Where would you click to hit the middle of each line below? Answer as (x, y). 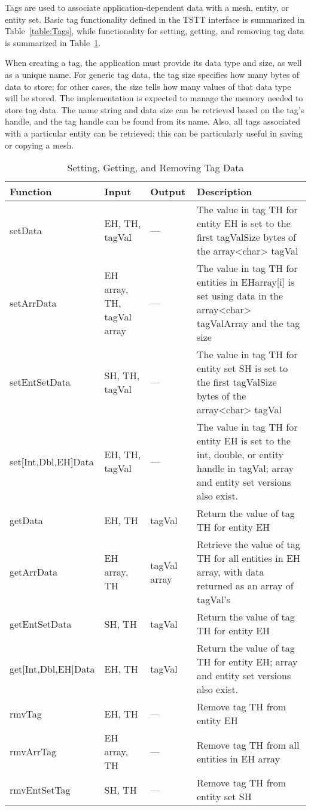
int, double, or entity (240, 455)
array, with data (231, 572)
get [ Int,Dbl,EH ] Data (52, 668)
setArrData (33, 302)
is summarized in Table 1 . (53, 42)
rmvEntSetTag (40, 789)
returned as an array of (245, 586)
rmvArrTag (33, 752)
